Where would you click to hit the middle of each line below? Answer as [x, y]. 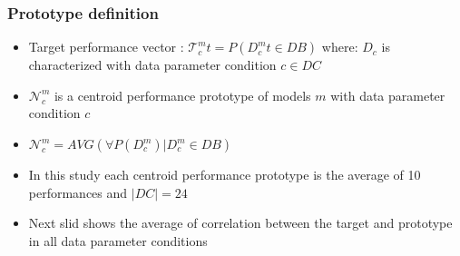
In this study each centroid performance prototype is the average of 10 [225, 174]
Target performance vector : [106, 47]
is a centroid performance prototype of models [182, 95]
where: [340, 47]
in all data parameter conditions [118, 240]
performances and [78, 192]
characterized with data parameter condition [152, 65]
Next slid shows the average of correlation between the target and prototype [240, 223]
